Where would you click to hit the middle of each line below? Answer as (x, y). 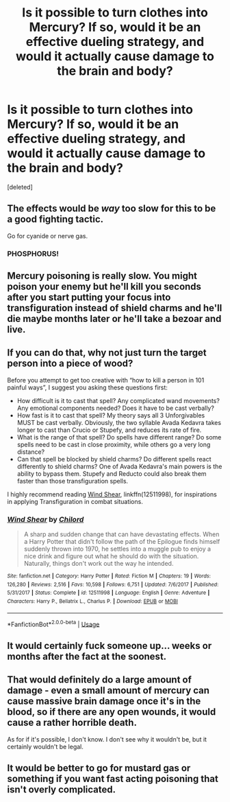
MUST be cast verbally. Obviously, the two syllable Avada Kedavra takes (119, 422)
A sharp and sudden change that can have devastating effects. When (122, 534)
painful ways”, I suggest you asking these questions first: (87, 387)
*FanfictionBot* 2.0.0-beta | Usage (53, 623)
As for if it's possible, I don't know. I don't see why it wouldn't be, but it (107, 739)
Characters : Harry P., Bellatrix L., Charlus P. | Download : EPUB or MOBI (92, 601)
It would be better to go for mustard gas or (99, 768)
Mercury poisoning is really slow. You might (102, 276)
